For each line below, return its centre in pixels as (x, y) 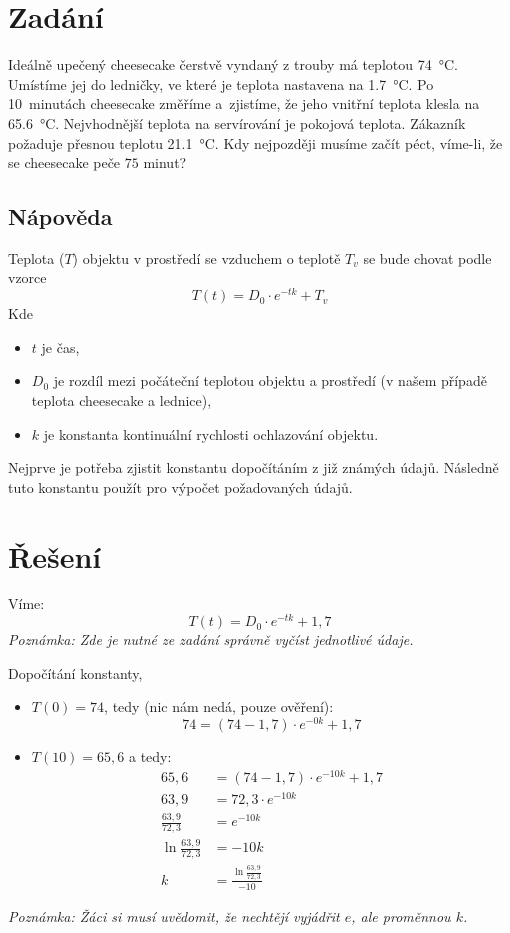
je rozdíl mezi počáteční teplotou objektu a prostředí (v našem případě (270, 380)
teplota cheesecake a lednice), (121, 399)
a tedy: (150, 755)
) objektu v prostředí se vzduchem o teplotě (206, 257)
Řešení (55, 555)
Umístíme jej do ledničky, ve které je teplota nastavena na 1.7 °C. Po (221, 83)
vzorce (27, 277)
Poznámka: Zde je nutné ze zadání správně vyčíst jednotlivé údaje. (211, 639)
